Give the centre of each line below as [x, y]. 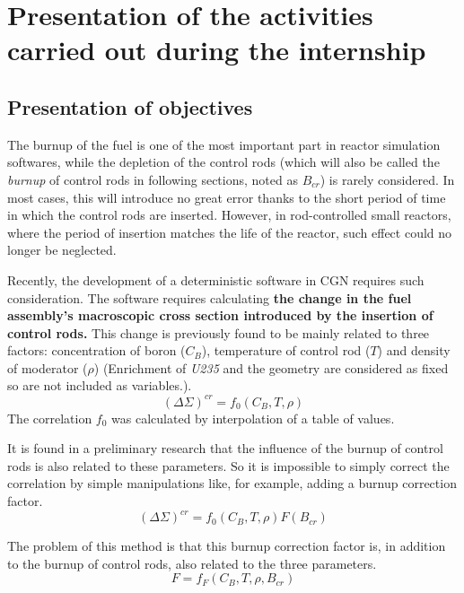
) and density [414, 350]
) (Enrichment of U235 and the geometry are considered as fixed [271, 367]
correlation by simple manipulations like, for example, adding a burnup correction [232, 483]
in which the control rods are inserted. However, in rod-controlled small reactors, [229, 215]
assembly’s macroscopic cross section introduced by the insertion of [220, 315]
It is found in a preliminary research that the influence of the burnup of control [225, 448]
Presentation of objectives [130, 106]
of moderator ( [48, 367]
